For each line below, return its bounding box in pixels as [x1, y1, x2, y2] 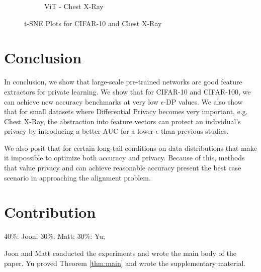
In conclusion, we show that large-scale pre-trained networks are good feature [4, 76, 242, 87]
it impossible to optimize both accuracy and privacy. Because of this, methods [4, 152, 245, 163]
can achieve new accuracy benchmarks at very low [4, 96, 158, 107]
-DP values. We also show [163, 96, 243, 107]
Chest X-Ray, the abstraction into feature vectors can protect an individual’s [4, 116, 241, 126]
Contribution [4, 202, 96, 222]
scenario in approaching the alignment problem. [4, 172, 151, 183]
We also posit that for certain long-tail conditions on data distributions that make [4, 142, 257, 153]
